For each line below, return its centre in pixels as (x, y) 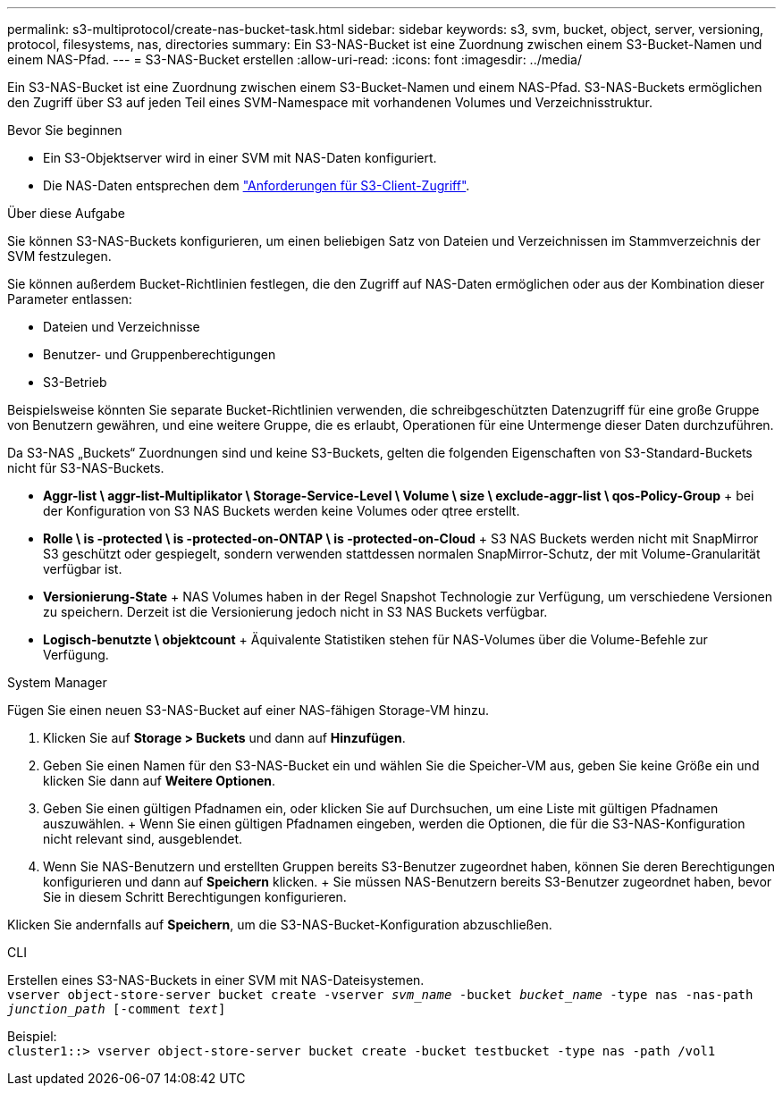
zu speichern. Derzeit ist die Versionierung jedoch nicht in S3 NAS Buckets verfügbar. (295, 612)
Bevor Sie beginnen (65, 130)
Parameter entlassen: (70, 299)
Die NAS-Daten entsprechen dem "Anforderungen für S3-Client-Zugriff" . (257, 185)
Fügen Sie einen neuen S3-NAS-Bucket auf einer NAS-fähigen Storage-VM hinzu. (248, 710)
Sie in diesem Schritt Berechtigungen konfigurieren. (195, 897)
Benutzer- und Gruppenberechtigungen (160, 354)
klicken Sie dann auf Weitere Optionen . (160, 781)
